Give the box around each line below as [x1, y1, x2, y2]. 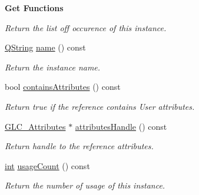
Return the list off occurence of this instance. [5, 21, 167, 33]
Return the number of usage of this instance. [5, 179, 165, 191]
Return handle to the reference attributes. [5, 140, 154, 152]
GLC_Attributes [5, 120, 66, 132]
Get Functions [5, 2, 64, 14]
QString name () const [5, 41, 86, 53]
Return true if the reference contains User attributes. [5, 100, 195, 112]
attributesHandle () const [75, 120, 167, 132]
